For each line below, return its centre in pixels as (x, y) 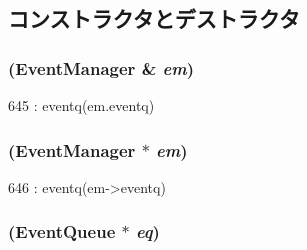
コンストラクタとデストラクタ (154, 18)
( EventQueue (62, 231)
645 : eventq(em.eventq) (81, 105)
